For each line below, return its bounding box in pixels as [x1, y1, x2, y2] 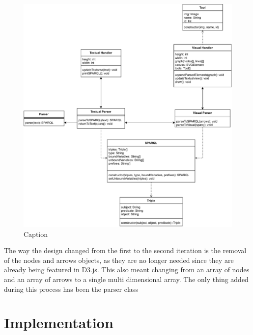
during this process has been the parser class [4, 283, 138, 294]
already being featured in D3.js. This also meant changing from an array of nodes [4, 264, 250, 275]
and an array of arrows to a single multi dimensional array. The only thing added [4, 274, 249, 284]
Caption [24, 229, 48, 239]
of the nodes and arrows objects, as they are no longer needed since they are [4, 255, 234, 265]
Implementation [4, 312, 113, 333]
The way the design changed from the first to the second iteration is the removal [4, 245, 247, 256]
